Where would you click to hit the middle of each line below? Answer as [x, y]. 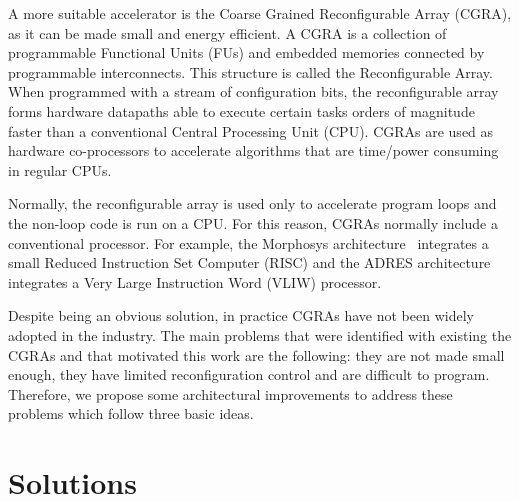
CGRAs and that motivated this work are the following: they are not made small [256, 354]
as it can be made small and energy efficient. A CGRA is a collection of [227, 32]
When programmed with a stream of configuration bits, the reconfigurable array [253, 91]
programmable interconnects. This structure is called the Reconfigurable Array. [250, 71]
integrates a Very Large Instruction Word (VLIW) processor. [195, 281]
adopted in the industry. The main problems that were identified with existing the [260, 334]
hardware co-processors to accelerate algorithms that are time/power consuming [253, 150]
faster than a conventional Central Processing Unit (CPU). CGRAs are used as [251, 130]
